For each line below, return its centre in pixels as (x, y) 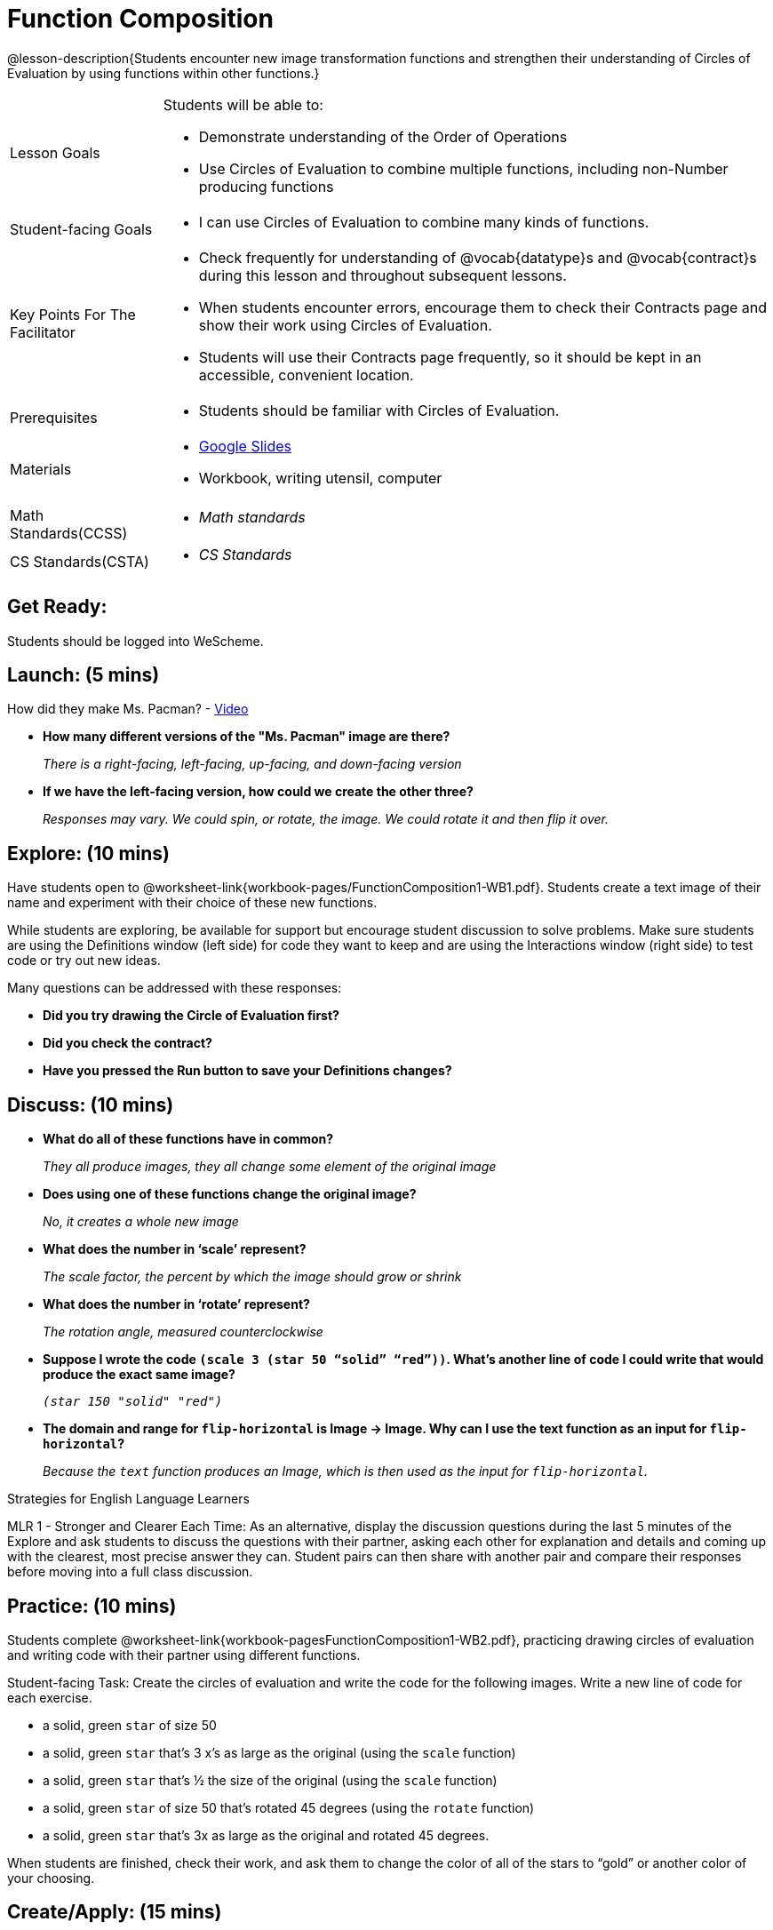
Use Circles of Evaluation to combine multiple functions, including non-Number (463, 168)
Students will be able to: (243, 104)
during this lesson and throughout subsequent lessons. (383, 275)
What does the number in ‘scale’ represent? (175, 1249)
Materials (41, 469)
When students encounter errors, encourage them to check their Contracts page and (482, 307)
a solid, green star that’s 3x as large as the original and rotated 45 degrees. (266, 1835)
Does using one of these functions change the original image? (230, 1194)
